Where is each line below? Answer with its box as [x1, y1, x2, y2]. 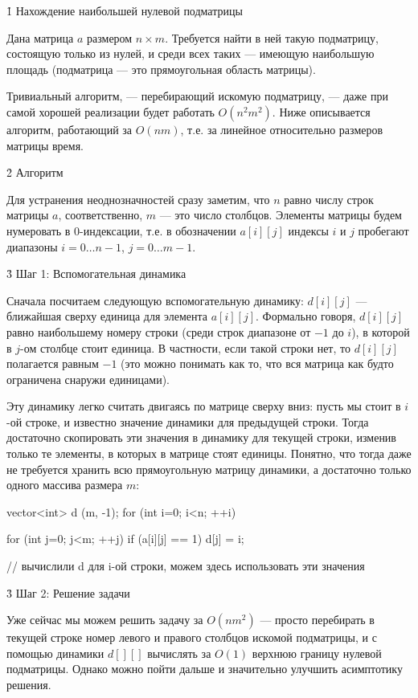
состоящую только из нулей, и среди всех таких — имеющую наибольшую [6, 45, 375, 62]
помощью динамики [6, 644, 104, 661]
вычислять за [147, 644, 211, 661]
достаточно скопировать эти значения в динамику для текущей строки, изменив [6, 429, 396, 446]
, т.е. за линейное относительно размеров [180, 120, 383, 137]
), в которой [351, 323, 410, 340]
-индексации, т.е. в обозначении [80, 222, 236, 239]
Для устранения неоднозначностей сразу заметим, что [6, 190, 270, 207]
